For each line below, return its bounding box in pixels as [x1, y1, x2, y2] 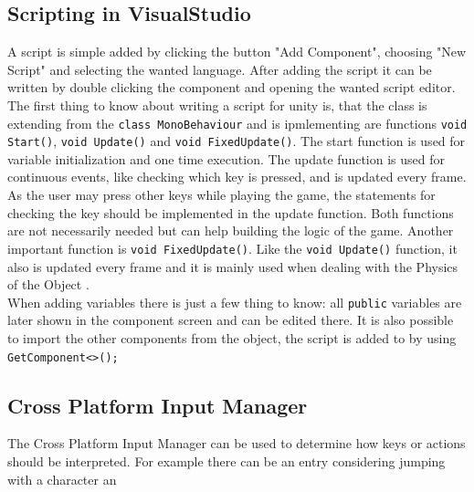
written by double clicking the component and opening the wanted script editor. [7, 78, 456, 97]
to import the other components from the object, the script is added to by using [7, 328, 457, 347]
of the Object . [7, 275, 90, 294]
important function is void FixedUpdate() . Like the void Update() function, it [7, 238, 458, 257]
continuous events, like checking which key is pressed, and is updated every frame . [7, 167, 467, 186]
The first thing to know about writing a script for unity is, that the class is [7, 95, 427, 114]
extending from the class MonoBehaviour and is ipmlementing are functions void [7, 113, 468, 132]
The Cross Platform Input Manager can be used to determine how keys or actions [7, 434, 466, 453]
